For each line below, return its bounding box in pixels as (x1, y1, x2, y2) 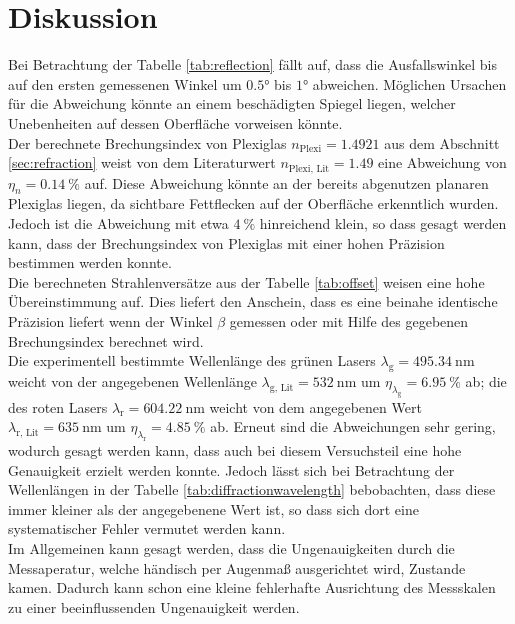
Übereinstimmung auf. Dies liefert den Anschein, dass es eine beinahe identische (8, 291, 498, 312)
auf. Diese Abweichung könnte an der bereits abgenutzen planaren (84, 172, 489, 193)
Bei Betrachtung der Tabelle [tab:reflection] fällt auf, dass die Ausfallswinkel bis (8, 54, 497, 75)
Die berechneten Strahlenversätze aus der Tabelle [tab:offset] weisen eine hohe (8, 271, 485, 292)
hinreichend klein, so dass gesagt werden (259, 212, 507, 233)
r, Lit (16, 428, 39, 439)
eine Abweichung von (378, 152, 507, 173)
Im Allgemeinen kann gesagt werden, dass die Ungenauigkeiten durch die (8, 537, 455, 558)
